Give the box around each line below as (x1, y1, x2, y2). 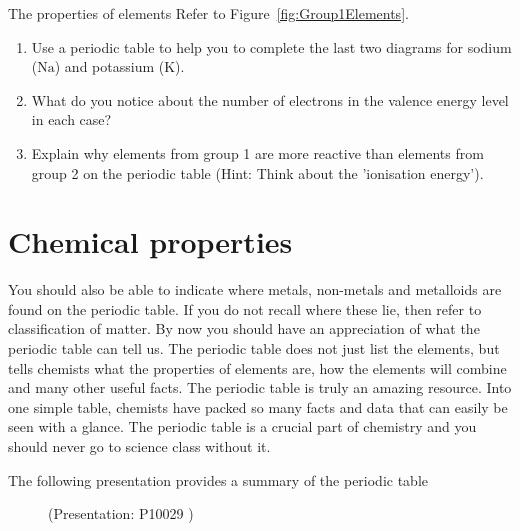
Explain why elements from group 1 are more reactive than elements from (31, 142, 484, 163)
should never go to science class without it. (8, 436, 271, 457)
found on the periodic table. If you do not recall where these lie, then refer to (8, 298, 482, 319)
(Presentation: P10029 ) (48, 503, 194, 524)
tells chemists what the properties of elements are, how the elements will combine (8, 357, 507, 378)
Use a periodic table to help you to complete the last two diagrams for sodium (31, 36, 512, 57)
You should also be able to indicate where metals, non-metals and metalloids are (8, 279, 502, 300)
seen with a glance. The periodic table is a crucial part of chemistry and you (8, 416, 477, 437)
